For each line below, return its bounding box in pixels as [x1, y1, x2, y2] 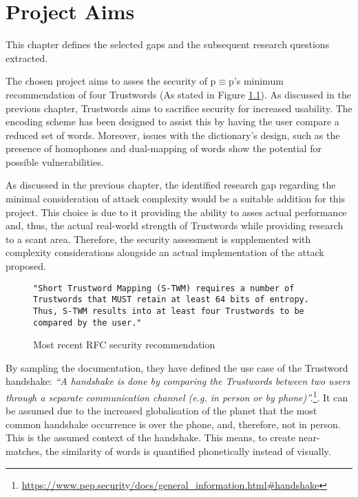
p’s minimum [229, 74, 284, 88]
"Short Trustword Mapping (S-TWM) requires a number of [33, 283, 295, 293]
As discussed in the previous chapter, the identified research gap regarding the [6, 178, 336, 192]
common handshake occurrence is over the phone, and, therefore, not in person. [6, 416, 341, 431]
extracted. [6, 50, 48, 65]
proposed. [6, 259, 46, 273]
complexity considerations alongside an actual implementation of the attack [6, 245, 324, 260]
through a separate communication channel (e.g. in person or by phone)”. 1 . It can [6, 388, 348, 404]
